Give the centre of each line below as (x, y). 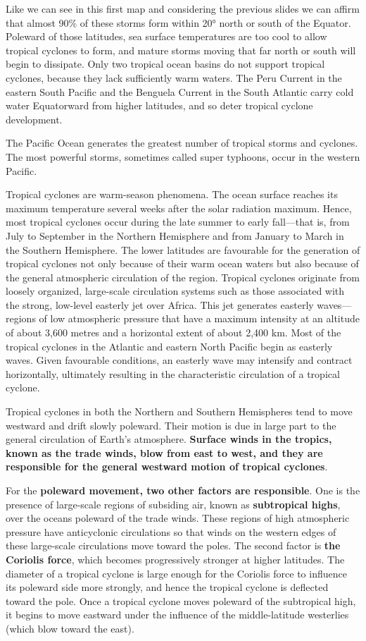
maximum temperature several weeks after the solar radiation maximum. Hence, (179, 208)
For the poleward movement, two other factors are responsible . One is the (183, 490)
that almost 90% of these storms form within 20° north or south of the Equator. (178, 22)
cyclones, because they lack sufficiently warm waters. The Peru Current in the (174, 77)
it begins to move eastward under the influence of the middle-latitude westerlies (177, 615)
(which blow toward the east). (70, 628)
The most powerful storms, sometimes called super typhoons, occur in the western (183, 156)
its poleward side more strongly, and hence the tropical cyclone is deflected (167, 587)
